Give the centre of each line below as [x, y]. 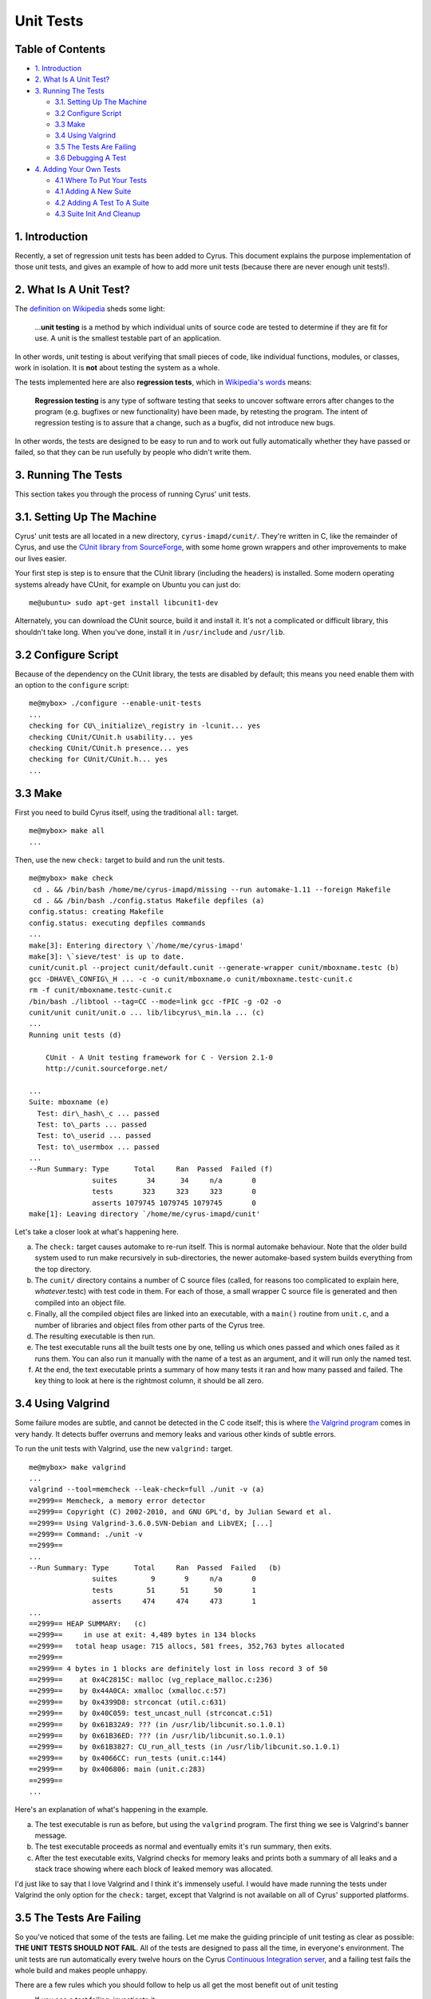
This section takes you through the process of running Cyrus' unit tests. [133, 494]
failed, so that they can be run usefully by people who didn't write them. [133, 453]
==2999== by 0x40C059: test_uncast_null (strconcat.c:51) [151, 1714]
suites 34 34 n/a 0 [174, 1180]
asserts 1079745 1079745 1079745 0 [174, 1203]
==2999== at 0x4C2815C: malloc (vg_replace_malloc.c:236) [151, 1680]
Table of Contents [60, 49]
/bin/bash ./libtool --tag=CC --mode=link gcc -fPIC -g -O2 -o [155, 1001]
